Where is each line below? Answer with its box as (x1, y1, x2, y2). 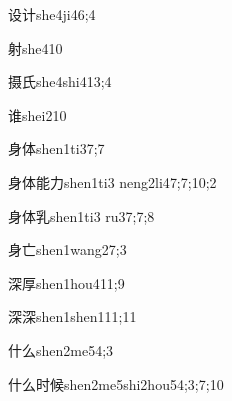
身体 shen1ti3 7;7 (8, 138, 105, 159)
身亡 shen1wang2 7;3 (8, 239, 127, 260)
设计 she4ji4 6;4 (8, 4, 96, 24)
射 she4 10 (8, 37, 63, 58)
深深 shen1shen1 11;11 (8, 306, 137, 327)
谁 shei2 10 (8, 104, 67, 125)
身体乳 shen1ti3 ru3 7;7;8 (8, 205, 155, 226)
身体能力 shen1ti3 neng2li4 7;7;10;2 (8, 171, 217, 192)
